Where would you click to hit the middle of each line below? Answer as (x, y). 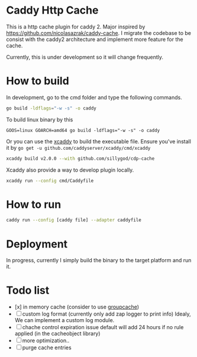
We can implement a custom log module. (64, 320)
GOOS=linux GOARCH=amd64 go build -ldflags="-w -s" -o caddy (83, 130)
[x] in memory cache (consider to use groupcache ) (77, 307)
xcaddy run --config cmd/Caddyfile (50, 181)
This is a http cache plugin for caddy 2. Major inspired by (76, 27)
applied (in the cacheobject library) (57, 334)
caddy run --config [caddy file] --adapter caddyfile (74, 220)
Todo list (28, 290)
